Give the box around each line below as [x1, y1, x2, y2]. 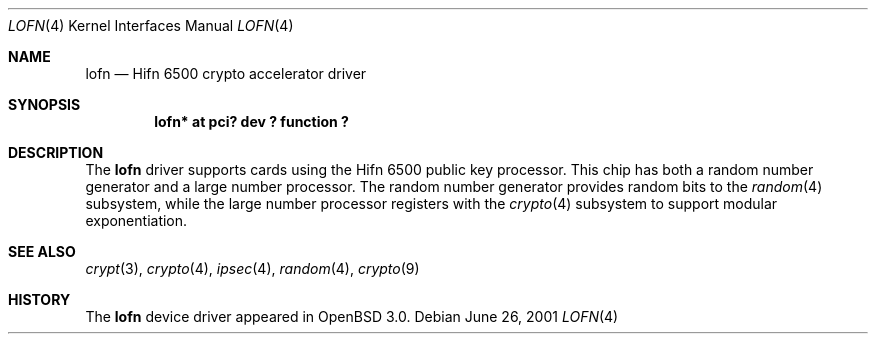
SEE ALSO [8, 243, 76, 260]
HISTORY [8, 291, 71, 308]
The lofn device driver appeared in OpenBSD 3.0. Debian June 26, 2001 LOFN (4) [85, 308, 619, 325]
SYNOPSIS [8, 96, 81, 113]
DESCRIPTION [8, 144, 104, 161]
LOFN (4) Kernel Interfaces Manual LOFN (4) [8, 17, 294, 34]
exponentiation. [85, 212, 188, 229]
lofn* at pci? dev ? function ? [154, 113, 349, 130]
